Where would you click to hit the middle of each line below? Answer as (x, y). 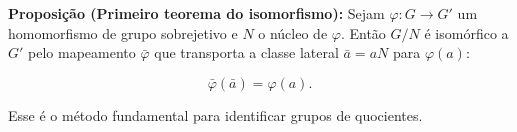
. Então (363, 32)
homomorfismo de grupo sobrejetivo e (123, 32)
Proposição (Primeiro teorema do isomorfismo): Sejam (196, 13)
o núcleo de (293, 32)
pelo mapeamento (82, 52)
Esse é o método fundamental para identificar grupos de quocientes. (215, 114)
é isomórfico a (466, 32)
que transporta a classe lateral (246, 52)
